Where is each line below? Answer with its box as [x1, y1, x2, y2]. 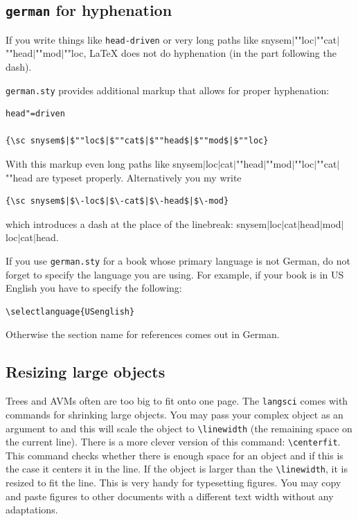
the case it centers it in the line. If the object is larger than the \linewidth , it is [6, 461, 348, 476]
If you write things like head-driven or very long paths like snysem [6, 32, 292, 46]
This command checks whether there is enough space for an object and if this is [6, 448, 343, 462]
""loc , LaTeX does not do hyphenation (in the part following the [64, 46, 337, 60]
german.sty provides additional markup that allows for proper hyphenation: [6, 82, 330, 97]
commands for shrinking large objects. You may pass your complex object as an [6, 407, 343, 421]
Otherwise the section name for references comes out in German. [6, 327, 280, 342]
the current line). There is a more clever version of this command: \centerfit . [6, 434, 341, 449]
